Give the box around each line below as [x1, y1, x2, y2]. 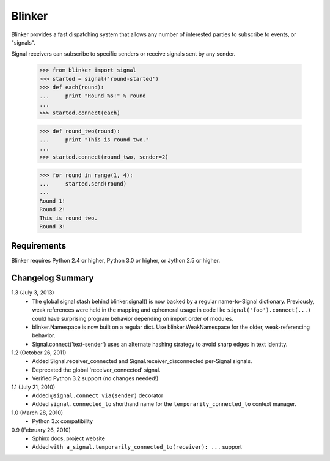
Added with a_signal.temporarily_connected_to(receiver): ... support [32, 443, 243, 451]
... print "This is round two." [39, 137, 150, 143]
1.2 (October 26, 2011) [11, 349, 67, 356]
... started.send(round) [39, 180, 127, 187]
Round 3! [39, 223, 66, 230]
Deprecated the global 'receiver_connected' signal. [32, 366, 161, 373]
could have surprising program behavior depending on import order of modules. [32, 315, 233, 322]
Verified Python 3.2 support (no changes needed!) [32, 375, 159, 382]
